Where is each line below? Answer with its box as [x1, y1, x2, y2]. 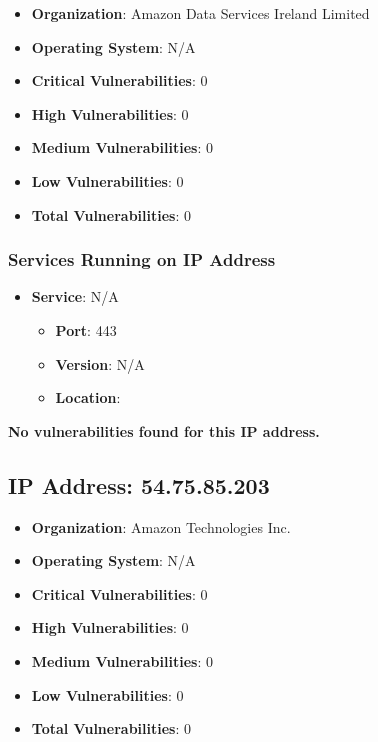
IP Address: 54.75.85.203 [8, 469, 270, 500]
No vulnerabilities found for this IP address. [8, 420, 320, 441]
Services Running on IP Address [8, 247, 276, 272]
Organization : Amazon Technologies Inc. [31, 516, 291, 537]
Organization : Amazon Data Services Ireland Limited [31, 3, 370, 23]
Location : [55, 387, 121, 408]
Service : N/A [31, 286, 119, 307]
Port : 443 [55, 319, 117, 340]
